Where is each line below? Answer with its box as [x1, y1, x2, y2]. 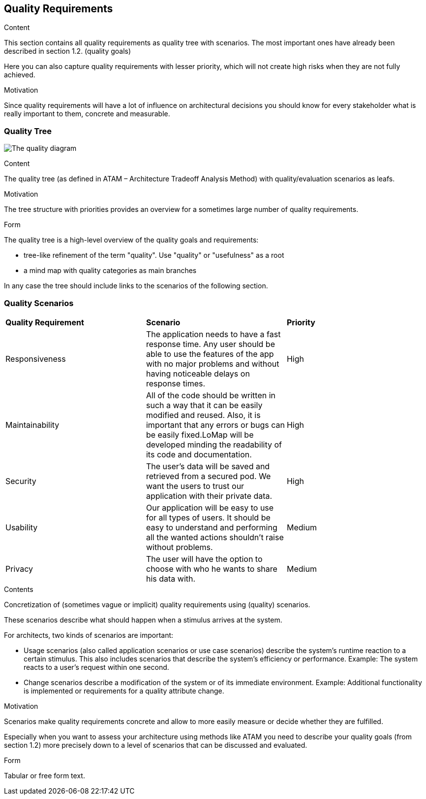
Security [5, 476, 36, 486]
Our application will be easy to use [146, 502, 274, 513]
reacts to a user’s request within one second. [24, 662, 169, 671]
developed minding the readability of [146, 439, 282, 450]
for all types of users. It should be [146, 512, 271, 522]
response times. [146, 378, 206, 388]
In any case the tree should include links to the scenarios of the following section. [4, 281, 268, 290]
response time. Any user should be [146, 339, 275, 349]
